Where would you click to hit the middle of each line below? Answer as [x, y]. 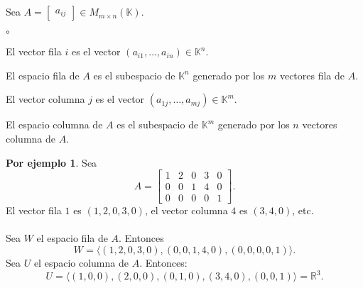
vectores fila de [312, 75]
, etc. [303, 210]
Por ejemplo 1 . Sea [52, 162]
